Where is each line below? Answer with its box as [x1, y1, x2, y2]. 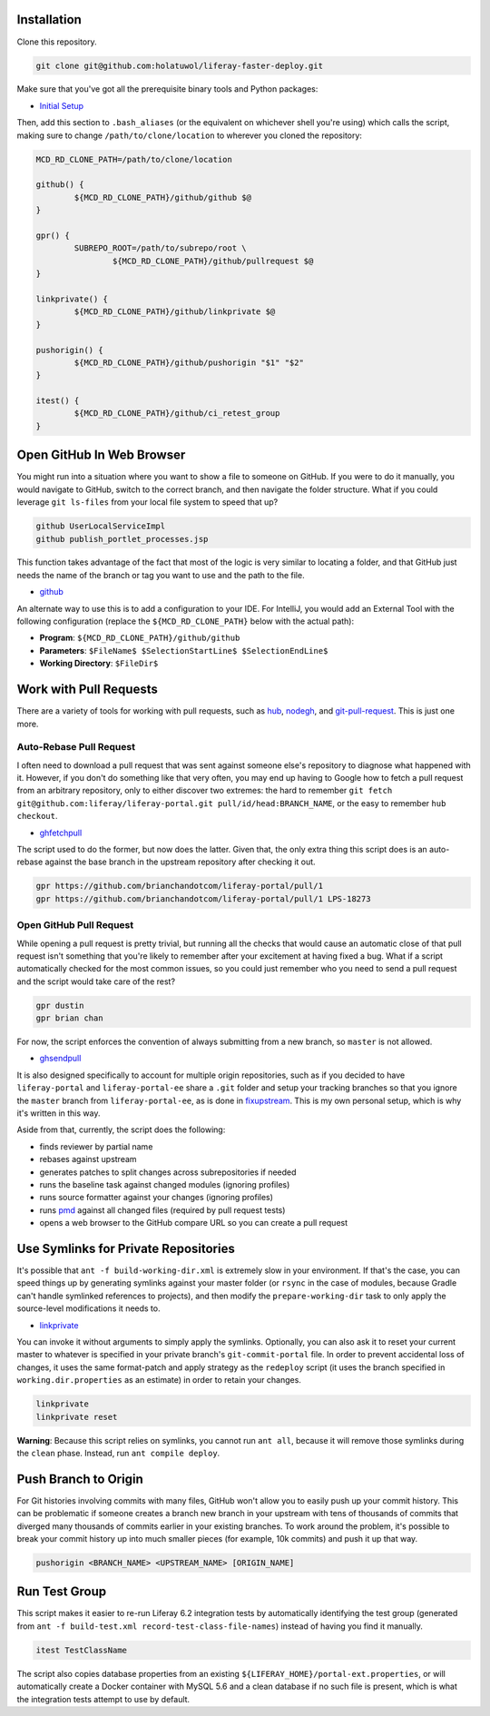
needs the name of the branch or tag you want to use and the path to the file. [16, 569, 305, 580]
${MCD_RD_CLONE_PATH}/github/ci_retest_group [73, 409, 280, 419]
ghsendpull [39, 1053, 82, 1064]
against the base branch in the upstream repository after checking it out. [44, 856, 317, 867]
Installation [16, 12, 82, 27]
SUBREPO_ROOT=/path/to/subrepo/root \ [73, 243, 247, 253]
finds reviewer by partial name [39, 1140, 153, 1152]
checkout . [16, 811, 58, 822]
